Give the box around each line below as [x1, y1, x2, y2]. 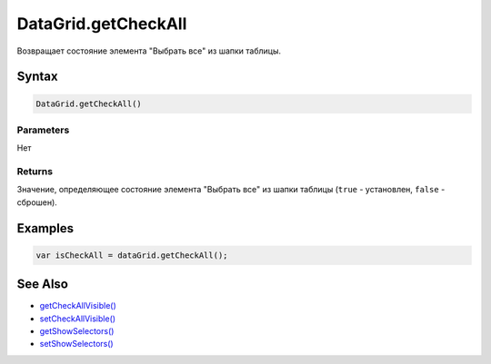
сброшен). [16, 196, 58, 208]
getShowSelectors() [39, 326, 115, 337]
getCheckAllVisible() [39, 300, 117, 311]
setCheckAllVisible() [39, 313, 116, 324]
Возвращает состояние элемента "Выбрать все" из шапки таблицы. [16, 45, 282, 56]
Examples [16, 221, 75, 236]
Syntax [16, 69, 58, 84]
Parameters [16, 123, 70, 136]
